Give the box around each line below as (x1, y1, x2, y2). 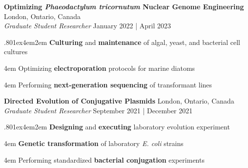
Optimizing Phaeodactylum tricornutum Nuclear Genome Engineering (4, 1, 244, 11)
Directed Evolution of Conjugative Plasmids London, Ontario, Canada (4, 96, 234, 106)
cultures (4, 46, 28, 57)
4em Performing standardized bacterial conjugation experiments (4, 154, 205, 165)
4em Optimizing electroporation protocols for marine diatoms (4, 63, 195, 73)
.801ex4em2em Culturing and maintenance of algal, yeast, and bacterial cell (4, 37, 241, 47)
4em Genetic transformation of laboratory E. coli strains (4, 138, 184, 148)
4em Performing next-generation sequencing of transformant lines (4, 79, 212, 89)
